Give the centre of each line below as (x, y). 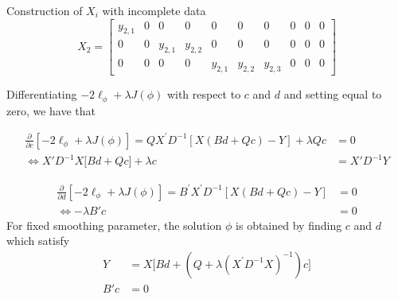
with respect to (204, 94)
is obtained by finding (289, 225)
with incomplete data (154, 10)
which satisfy (38, 241)
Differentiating (42, 94)
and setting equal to (333, 94)
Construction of (45, 10)
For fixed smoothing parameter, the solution (114, 225)
